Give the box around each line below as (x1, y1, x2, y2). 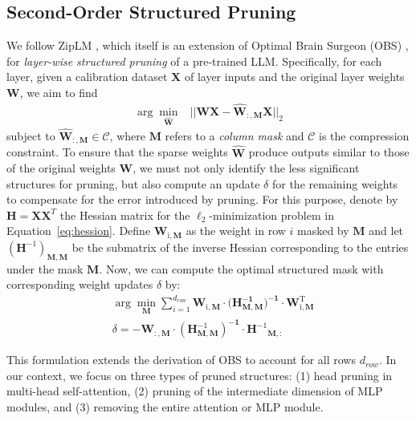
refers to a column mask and (165, 127, 304, 144)
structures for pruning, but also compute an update (6, 175, 260, 192)
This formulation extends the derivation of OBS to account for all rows (6, 351, 356, 368)
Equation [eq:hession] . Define (6, 222, 151, 239)
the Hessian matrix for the (59, 206, 190, 223)
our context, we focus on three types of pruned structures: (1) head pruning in (6, 366, 393, 383)
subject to (6, 127, 55, 144)
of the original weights (6, 160, 116, 176)
